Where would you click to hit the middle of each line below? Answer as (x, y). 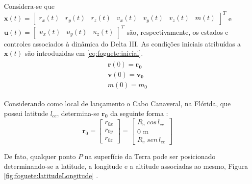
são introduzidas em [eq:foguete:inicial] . (84, 53)
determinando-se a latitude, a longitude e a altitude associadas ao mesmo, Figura (126, 166)
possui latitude (26, 113)
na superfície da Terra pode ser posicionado (150, 156)
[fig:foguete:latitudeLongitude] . (51, 175)
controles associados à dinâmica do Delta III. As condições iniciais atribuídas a (123, 43)
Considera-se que (29, 6)
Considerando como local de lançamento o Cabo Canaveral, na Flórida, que (117, 103)
